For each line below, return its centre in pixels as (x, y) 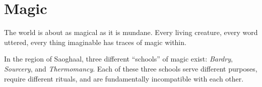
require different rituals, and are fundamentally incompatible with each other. (124, 78)
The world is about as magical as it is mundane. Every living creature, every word (131, 32)
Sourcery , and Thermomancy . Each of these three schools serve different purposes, (131, 68)
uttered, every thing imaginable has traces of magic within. (95, 42)
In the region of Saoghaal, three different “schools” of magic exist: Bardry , (118, 59)
